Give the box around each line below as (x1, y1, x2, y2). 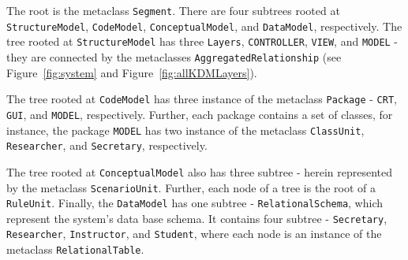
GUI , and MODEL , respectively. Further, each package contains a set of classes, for (6, 106, 393, 122)
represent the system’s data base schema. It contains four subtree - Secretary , (6, 210, 387, 226)
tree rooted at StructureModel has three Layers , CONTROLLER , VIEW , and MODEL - (6, 33, 399, 50)
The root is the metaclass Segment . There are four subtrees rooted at (6, 2, 340, 18)
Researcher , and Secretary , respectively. (6, 137, 208, 154)
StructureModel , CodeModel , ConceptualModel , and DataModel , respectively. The (6, 17, 402, 34)
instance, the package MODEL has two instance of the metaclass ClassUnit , (6, 121, 365, 138)
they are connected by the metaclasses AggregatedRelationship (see (6, 48, 342, 65)
